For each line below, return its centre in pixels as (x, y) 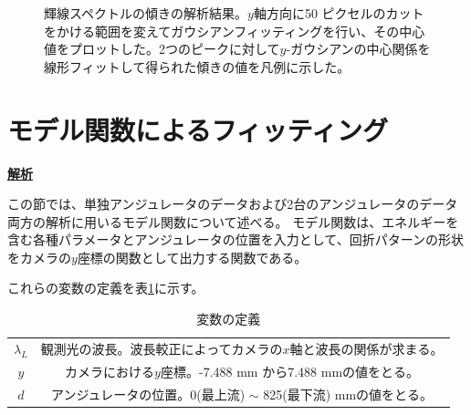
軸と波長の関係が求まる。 (366, 348)
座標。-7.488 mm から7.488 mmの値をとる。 (290, 371)
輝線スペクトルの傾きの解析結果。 (146, 13)
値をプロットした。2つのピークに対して (162, 49)
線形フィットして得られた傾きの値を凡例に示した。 (197, 66)
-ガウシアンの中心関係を (358, 49)
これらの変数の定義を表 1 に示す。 (106, 288)
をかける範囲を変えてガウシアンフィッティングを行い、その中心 (235, 31)
